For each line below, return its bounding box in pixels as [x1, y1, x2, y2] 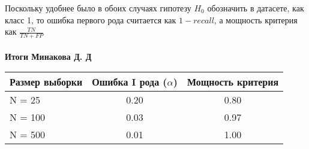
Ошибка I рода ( [92, 75, 167, 89]
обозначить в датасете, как [207, 2, 304, 14]
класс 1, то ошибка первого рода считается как [5, 13, 176, 26]
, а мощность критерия [214, 13, 298, 26]
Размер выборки [10, 75, 83, 89]
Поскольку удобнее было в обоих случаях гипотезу [5, 2, 191, 14]
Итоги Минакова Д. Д [5, 50, 92, 62]
